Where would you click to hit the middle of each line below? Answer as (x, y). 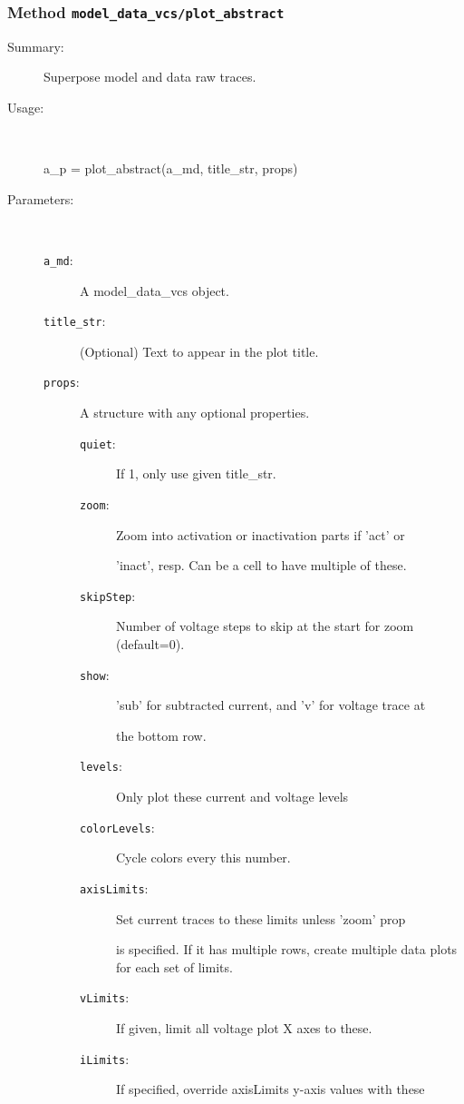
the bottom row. (161, 735)
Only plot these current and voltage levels (232, 797)
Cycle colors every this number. (203, 858)
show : (95, 674)
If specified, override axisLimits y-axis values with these (271, 1089)
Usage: (26, 107)
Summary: (36, 46)
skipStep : (108, 595)
